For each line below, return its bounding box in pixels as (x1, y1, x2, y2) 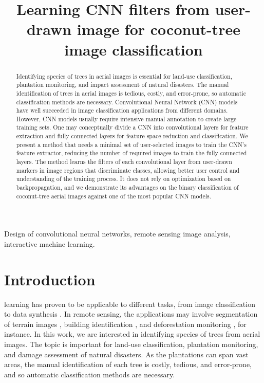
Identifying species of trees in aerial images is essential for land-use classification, (16, 71, 232, 80)
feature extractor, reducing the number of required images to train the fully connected (16, 149, 247, 157)
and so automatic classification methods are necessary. (4, 369, 175, 379)
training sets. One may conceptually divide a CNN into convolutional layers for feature (16, 123, 249, 132)
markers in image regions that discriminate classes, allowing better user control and (16, 166, 240, 174)
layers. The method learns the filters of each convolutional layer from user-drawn (16, 157, 232, 166)
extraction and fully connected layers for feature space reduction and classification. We (16, 132, 248, 140)
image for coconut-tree (77, 19, 240, 40)
